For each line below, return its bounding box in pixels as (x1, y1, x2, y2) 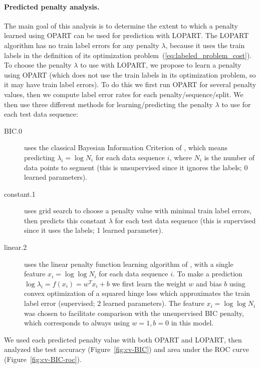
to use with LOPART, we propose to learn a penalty (80, 60, 241, 70)
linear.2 (4, 242, 27, 252)
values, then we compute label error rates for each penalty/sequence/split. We (4, 89, 243, 99)
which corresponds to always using (24, 317, 130, 328)
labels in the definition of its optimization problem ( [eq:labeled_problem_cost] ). (4, 50, 252, 60)
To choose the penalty (4, 60, 72, 70)
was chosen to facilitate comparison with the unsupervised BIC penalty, (24, 307, 244, 318)
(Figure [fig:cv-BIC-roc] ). (4, 354, 82, 364)
